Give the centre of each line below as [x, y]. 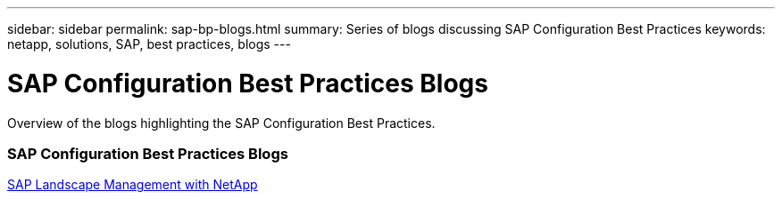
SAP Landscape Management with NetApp [133, 185]
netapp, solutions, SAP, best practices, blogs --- [149, 44]
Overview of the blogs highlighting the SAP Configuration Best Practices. [221, 123]
